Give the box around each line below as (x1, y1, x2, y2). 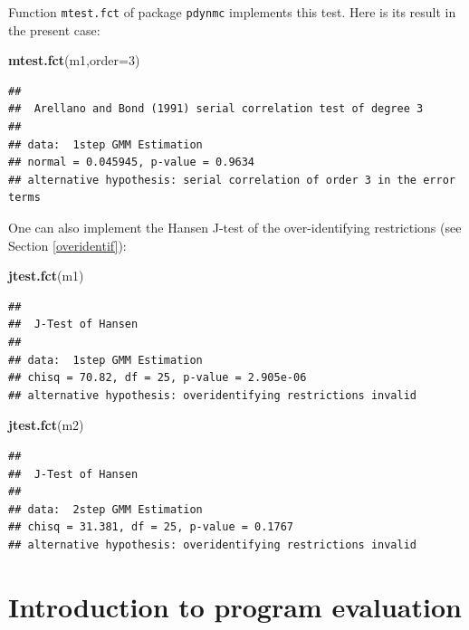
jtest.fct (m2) (8, 415, 84, 434)
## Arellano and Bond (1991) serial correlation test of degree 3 (8, 102, 424, 116)
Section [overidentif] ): (8, 235, 127, 254)
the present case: (8, 20, 100, 39)
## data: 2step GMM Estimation (8, 502, 203, 516)
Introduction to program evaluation (8, 587, 462, 625)
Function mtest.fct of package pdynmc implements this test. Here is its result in (8, 3, 456, 21)
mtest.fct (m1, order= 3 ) (8, 51, 140, 70)
